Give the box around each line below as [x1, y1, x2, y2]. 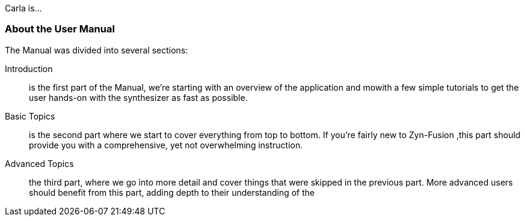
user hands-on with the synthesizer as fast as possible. [29, 92, 248, 103]
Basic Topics [5, 110, 55, 121]
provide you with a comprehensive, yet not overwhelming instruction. [29, 139, 303, 150]
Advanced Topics [5, 158, 74, 169]
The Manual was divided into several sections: [5, 44, 188, 55]
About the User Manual [5, 23, 115, 35]
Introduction [5, 63, 53, 74]
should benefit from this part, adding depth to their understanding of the [29, 187, 315, 198]
